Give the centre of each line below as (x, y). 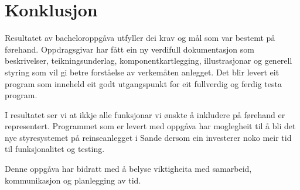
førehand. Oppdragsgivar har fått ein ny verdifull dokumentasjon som (129, 49)
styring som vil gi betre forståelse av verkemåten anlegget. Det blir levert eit (142, 72)
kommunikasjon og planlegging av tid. (73, 180)
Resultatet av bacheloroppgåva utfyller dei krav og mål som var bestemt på (140, 38)
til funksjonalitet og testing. (55, 149)
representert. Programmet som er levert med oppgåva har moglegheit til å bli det (150, 126)
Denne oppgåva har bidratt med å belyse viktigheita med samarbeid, (128, 169)
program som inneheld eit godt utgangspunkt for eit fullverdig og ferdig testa (143, 83)
